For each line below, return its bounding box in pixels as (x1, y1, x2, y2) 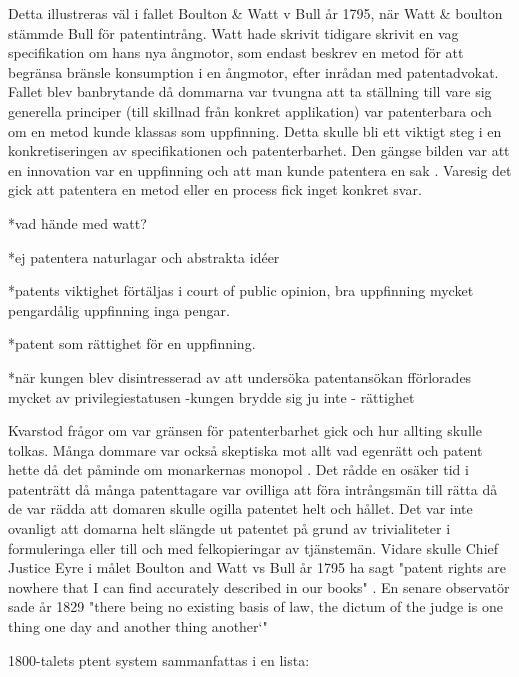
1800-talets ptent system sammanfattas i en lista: (8, 649, 310, 670)
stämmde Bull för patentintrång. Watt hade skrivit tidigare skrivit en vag (8, 22, 459, 43)
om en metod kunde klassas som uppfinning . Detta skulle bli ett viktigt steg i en (8, 120, 502, 141)
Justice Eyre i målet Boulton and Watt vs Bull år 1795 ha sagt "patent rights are (8, 557, 507, 578)
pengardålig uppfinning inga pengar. (8, 299, 230, 320)
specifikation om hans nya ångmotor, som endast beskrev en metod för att (8, 42, 464, 63)
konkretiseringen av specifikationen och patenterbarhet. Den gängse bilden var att (8, 140, 510, 161)
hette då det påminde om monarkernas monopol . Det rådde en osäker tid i (8, 459, 469, 480)
